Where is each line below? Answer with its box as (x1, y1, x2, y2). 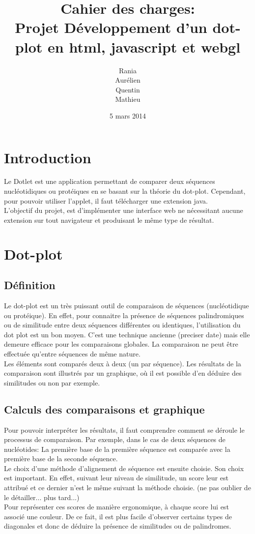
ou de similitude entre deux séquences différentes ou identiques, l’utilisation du (4, 320, 241, 330)
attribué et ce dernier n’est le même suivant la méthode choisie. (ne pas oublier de (4, 482, 251, 493)
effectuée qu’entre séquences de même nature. (4, 348, 141, 358)
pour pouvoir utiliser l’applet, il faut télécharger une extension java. (4, 195, 208, 206)
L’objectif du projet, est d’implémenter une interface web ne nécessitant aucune (4, 205, 243, 215)
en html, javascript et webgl (48, 36, 241, 57)
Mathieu (115, 94, 141, 104)
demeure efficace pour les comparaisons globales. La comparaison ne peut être (4, 339, 238, 349)
